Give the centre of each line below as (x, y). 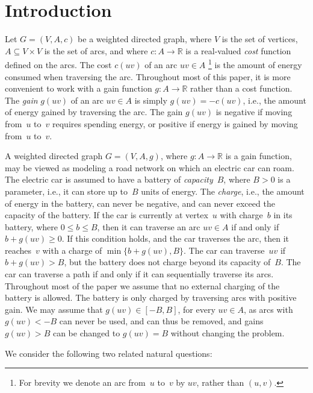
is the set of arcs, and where (96, 50)
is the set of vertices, (260, 39)
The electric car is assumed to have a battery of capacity (109, 179)
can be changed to (86, 333)
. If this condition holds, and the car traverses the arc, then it (175, 238)
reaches (18, 250)
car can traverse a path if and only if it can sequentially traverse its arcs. (139, 274)
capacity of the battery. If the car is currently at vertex (107, 215)
